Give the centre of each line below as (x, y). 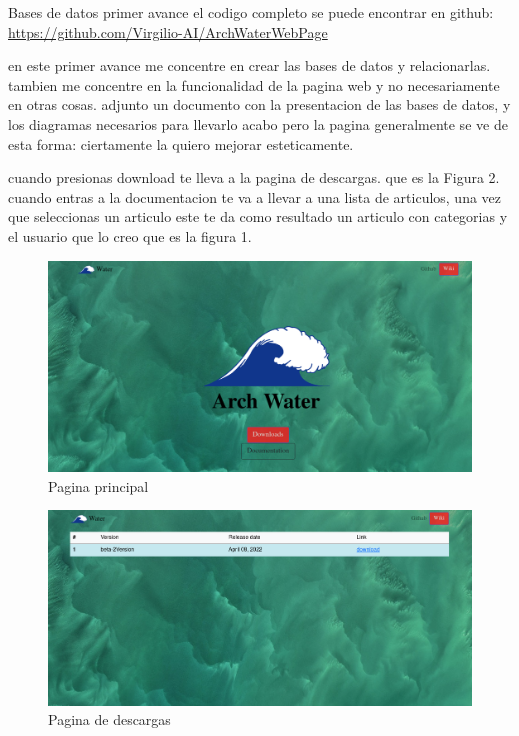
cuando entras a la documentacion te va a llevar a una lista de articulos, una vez (255, 196)
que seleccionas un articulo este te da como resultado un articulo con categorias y (258, 216)
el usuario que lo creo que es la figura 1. (130, 235)
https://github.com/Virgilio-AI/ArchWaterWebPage (168, 31)
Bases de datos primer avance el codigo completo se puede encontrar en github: (251, 12)
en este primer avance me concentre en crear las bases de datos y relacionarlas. (249, 65)
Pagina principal (98, 485)
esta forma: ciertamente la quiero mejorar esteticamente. (181, 143)
